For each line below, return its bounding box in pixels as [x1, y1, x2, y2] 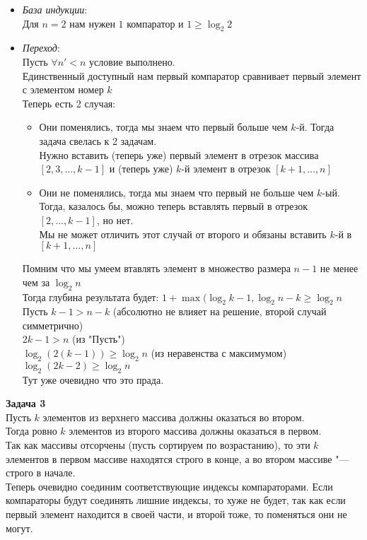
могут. [6, 520, 33, 535]
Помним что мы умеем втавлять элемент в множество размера [22, 261, 291, 276]
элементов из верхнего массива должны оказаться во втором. [42, 409, 305, 424]
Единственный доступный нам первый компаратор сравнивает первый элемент [22, 68, 361, 83]
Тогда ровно [6, 423, 57, 438]
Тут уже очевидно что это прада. [22, 372, 164, 387]
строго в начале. [6, 465, 76, 480]
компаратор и [127, 16, 184, 30]
